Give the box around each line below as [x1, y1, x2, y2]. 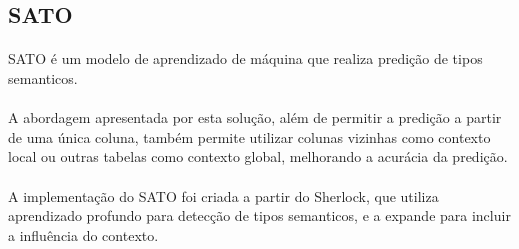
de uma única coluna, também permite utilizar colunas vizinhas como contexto [8, 126, 491, 147]
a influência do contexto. [8, 224, 159, 245]
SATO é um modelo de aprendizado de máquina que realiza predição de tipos [8, 48, 483, 69]
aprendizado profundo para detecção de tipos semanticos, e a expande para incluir [8, 205, 511, 226]
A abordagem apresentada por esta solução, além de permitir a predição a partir [8, 107, 502, 128]
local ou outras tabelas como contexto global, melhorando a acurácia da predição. [8, 146, 508, 167]
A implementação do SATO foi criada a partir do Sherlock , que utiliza [8, 185, 439, 206]
